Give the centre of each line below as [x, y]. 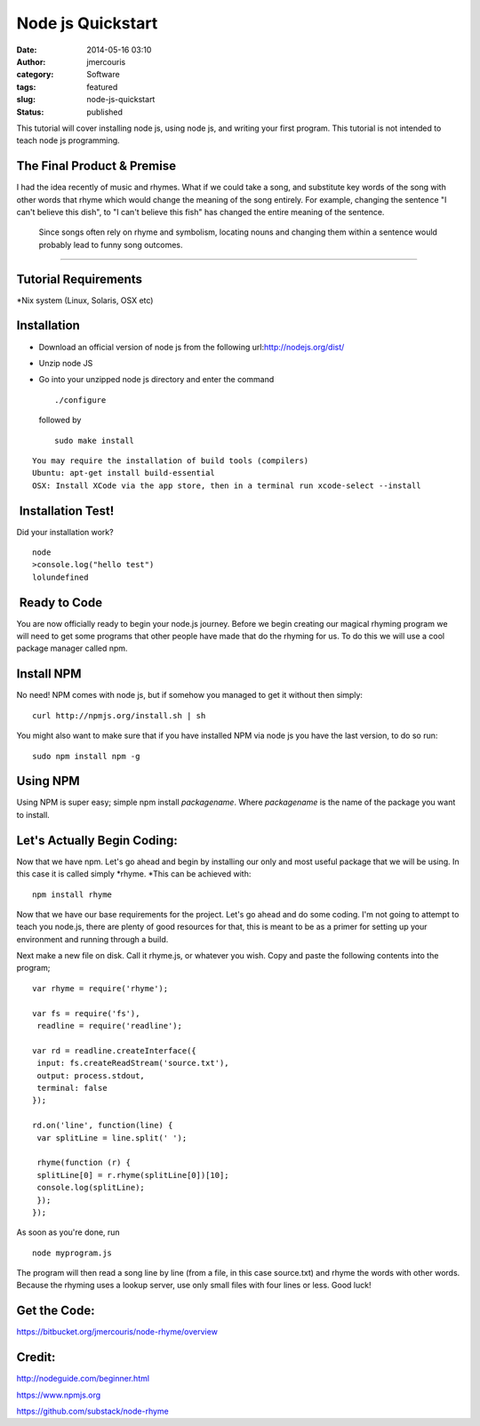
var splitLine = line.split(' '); [112, 1138]
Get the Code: [56, 1311]
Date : [27, 50]
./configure [80, 400]
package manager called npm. [72, 648]
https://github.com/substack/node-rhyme [92, 1411]
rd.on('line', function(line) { [103, 1126]
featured [102, 87]
